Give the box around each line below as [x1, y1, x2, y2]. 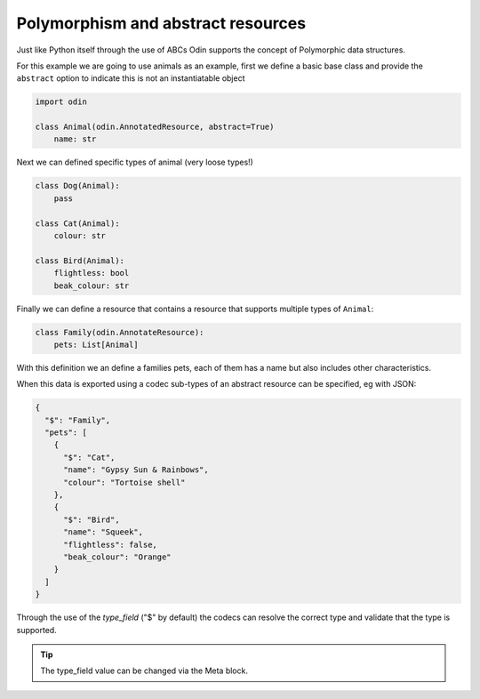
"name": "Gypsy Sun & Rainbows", [63, 465, 209, 475]
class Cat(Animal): [35, 218, 120, 229]
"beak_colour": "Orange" [63, 551, 172, 562]
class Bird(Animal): [35, 255, 124, 266]
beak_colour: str [53, 280, 130, 291]
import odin [35, 97, 88, 107]
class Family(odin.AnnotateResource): [35, 327, 204, 337]
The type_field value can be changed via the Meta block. [40, 665, 249, 676]
